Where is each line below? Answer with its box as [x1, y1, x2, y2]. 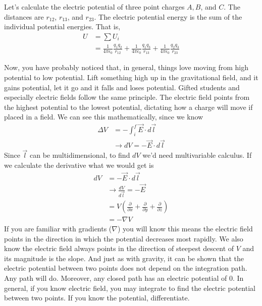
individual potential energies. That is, [4, 21, 121, 32]
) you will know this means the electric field [118, 223, 253, 234]
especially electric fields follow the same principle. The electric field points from [4, 92, 250, 102]
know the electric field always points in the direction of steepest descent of [4, 243, 234, 254]
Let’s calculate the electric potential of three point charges [4, 2, 185, 12]
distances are [4, 11, 44, 22]
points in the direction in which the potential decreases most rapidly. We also [4, 233, 243, 243]
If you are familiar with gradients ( [4, 223, 112, 234]
